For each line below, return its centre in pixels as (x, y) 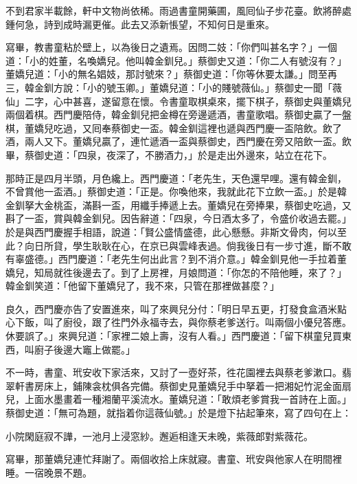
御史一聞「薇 (313, 87)
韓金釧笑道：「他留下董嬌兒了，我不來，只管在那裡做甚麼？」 (142, 286)
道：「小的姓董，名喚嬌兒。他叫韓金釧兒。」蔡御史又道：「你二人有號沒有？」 (176, 60)
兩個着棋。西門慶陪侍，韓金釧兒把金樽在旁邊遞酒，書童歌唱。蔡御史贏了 (169, 114)
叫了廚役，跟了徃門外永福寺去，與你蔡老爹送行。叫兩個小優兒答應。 (197, 322)
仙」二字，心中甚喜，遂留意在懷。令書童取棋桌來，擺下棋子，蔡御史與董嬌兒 (178, 101)
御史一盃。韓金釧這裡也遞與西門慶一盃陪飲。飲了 (231, 128)
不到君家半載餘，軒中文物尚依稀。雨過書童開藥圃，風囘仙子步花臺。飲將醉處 (178, 10)
